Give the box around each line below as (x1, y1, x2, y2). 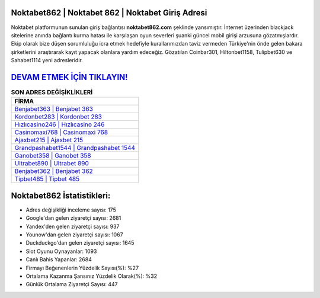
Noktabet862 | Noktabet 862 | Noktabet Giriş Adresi (11, 8, 207, 18)
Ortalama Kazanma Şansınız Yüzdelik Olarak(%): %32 (25, 273, 157, 280)
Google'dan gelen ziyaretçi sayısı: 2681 (25, 214, 121, 222)
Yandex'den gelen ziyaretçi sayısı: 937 (25, 223, 120, 230)
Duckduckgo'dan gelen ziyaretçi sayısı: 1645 (25, 239, 135, 246)
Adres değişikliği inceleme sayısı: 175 (25, 206, 117, 213)
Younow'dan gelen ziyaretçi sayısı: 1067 (25, 231, 124, 238)
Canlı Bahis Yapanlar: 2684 (25, 256, 92, 263)
